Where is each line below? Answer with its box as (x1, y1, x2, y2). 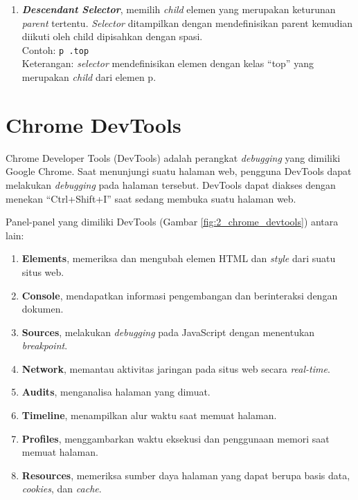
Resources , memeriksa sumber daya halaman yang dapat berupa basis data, (21, 467, 350, 482)
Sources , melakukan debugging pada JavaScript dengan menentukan (21, 324, 315, 339)
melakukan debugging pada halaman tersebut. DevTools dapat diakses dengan (6, 177, 336, 192)
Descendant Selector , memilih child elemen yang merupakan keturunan (21, 2, 336, 16)
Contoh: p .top (21, 42, 89, 57)
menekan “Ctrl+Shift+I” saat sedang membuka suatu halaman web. (6, 191, 296, 205)
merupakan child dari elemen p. (21, 70, 156, 84)
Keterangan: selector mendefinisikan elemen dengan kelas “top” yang (21, 56, 314, 71)
